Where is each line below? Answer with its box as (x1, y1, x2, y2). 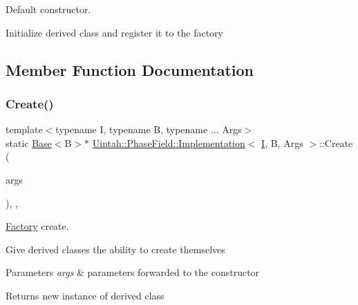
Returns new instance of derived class (6, 288, 164, 302)
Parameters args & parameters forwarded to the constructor (6, 265, 260, 279)
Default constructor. (6, 2, 91, 16)
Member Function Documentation (6, 59, 254, 80)
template (6, 122, 43, 137)
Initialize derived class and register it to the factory (6, 25, 223, 39)
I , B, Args (261, 135, 303, 150)
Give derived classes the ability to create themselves (6, 242, 225, 256)
